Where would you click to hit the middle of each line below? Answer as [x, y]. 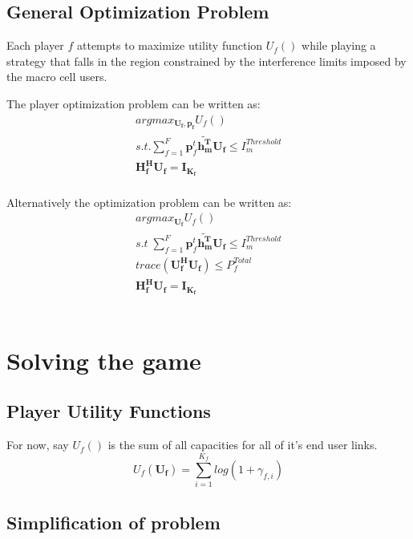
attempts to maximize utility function [170, 45]
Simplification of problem [113, 522]
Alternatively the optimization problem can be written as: [149, 202]
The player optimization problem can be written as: [134, 103]
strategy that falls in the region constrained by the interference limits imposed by [206, 61]
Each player [35, 45]
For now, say [38, 445]
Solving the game [104, 360]
